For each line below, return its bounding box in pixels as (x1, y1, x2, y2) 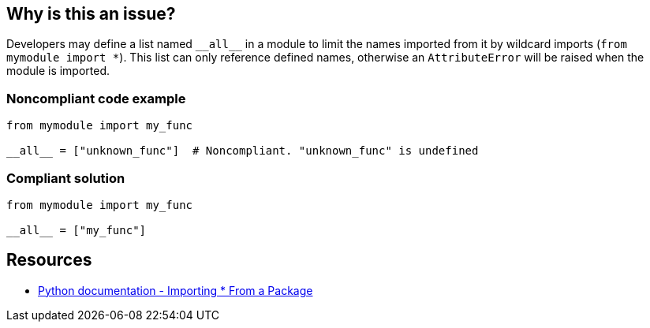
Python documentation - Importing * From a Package (38, 283, 313, 297)
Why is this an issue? (6, 4, 176, 24)
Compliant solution (6, 170, 125, 186)
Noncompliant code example (6, 90, 186, 106)
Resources (6, 250, 92, 270)
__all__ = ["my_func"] (6, 223, 147, 237)
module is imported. (6, 64, 110, 78)
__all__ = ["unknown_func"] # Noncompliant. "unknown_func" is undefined (6, 144, 479, 158)
